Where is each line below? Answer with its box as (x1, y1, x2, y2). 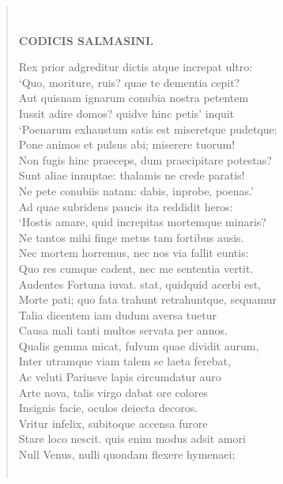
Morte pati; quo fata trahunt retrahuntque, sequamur (18, 291, 277, 308)
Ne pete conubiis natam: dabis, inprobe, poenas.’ (18, 182, 254, 199)
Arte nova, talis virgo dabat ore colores (18, 384, 208, 400)
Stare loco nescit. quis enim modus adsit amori (18, 430, 246, 447)
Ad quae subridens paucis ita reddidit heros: (18, 198, 233, 214)
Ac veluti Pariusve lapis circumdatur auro (18, 369, 221, 385)
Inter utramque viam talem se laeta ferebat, (18, 353, 231, 369)
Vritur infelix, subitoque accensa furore (18, 414, 208, 431)
